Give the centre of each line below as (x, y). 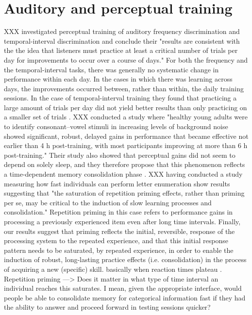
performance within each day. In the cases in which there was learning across (118, 79)
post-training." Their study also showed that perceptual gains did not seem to (120, 155)
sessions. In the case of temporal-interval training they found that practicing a (120, 98)
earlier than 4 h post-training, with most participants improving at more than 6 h (126, 145)
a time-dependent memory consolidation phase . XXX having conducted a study (123, 174)
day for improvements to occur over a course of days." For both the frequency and (126, 59)
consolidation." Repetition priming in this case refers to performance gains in (118, 212)
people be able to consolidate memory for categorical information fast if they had (125, 297)
